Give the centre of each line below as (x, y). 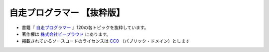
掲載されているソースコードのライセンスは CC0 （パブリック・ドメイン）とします (106, 41)
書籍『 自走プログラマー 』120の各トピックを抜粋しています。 (85, 27)
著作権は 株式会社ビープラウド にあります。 (66, 34)
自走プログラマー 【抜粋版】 (67, 13)
